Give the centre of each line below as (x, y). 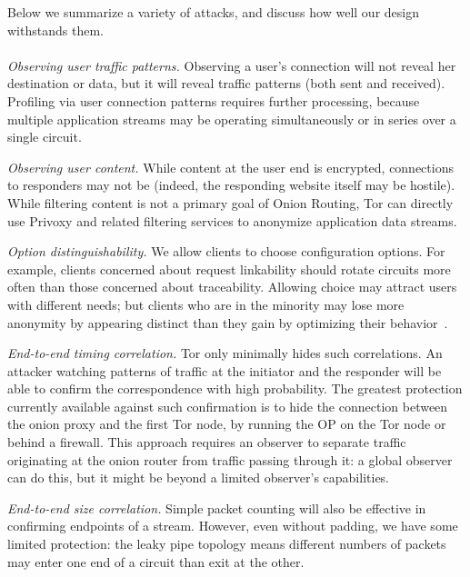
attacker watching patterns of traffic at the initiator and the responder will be (225, 370)
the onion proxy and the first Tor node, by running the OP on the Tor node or (227, 424)
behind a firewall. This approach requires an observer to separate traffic (207, 442)
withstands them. (55, 30)
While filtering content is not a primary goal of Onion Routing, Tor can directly (230, 202)
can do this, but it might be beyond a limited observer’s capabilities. (199, 478)
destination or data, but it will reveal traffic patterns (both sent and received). (226, 83)
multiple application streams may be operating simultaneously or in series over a (232, 119)
